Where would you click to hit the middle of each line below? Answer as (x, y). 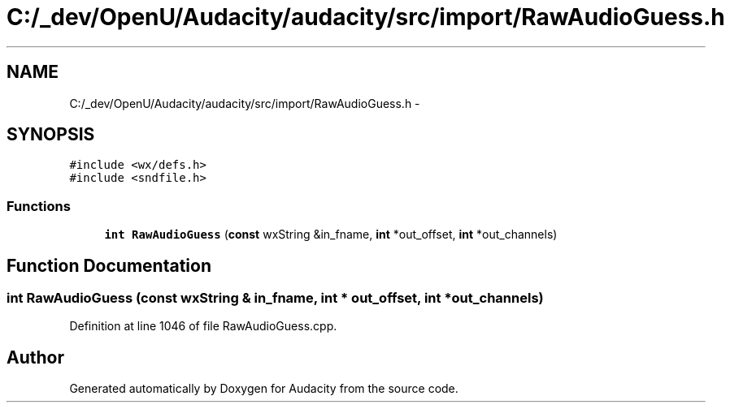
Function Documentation (109, 265)
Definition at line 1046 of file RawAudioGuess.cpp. (203, 326)
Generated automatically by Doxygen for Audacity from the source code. (264, 389)
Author (35, 357)
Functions (39, 206)
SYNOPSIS (51, 135)
